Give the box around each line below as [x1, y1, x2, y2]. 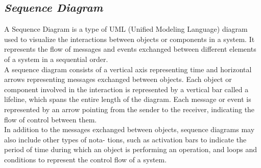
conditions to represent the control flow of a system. [4, 154, 167, 164]
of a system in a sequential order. [4, 53, 108, 64]
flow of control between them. [4, 114, 97, 124]
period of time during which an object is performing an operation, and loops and [4, 144, 257, 155]
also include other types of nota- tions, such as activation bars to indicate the [4, 134, 247, 144]
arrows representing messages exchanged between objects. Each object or [4, 74, 232, 85]
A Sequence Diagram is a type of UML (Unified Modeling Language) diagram [4, 24, 248, 34]
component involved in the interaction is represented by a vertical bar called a [4, 83, 249, 94]
